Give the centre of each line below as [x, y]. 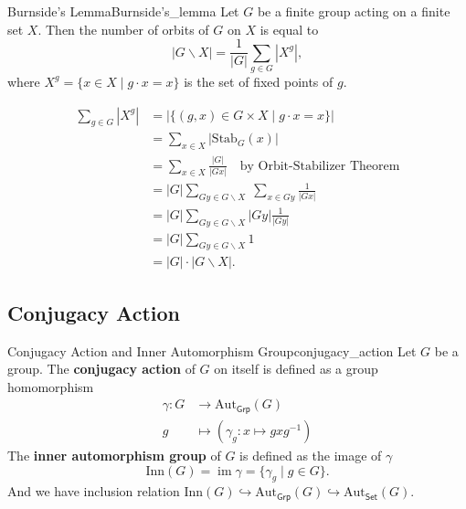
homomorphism [51, 386]
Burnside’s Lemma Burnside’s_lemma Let [123, 11]
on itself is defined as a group [296, 369]
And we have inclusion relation [94, 491]
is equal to [289, 29]
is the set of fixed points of [259, 81]
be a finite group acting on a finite [354, 11]
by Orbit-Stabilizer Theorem [320, 166]
